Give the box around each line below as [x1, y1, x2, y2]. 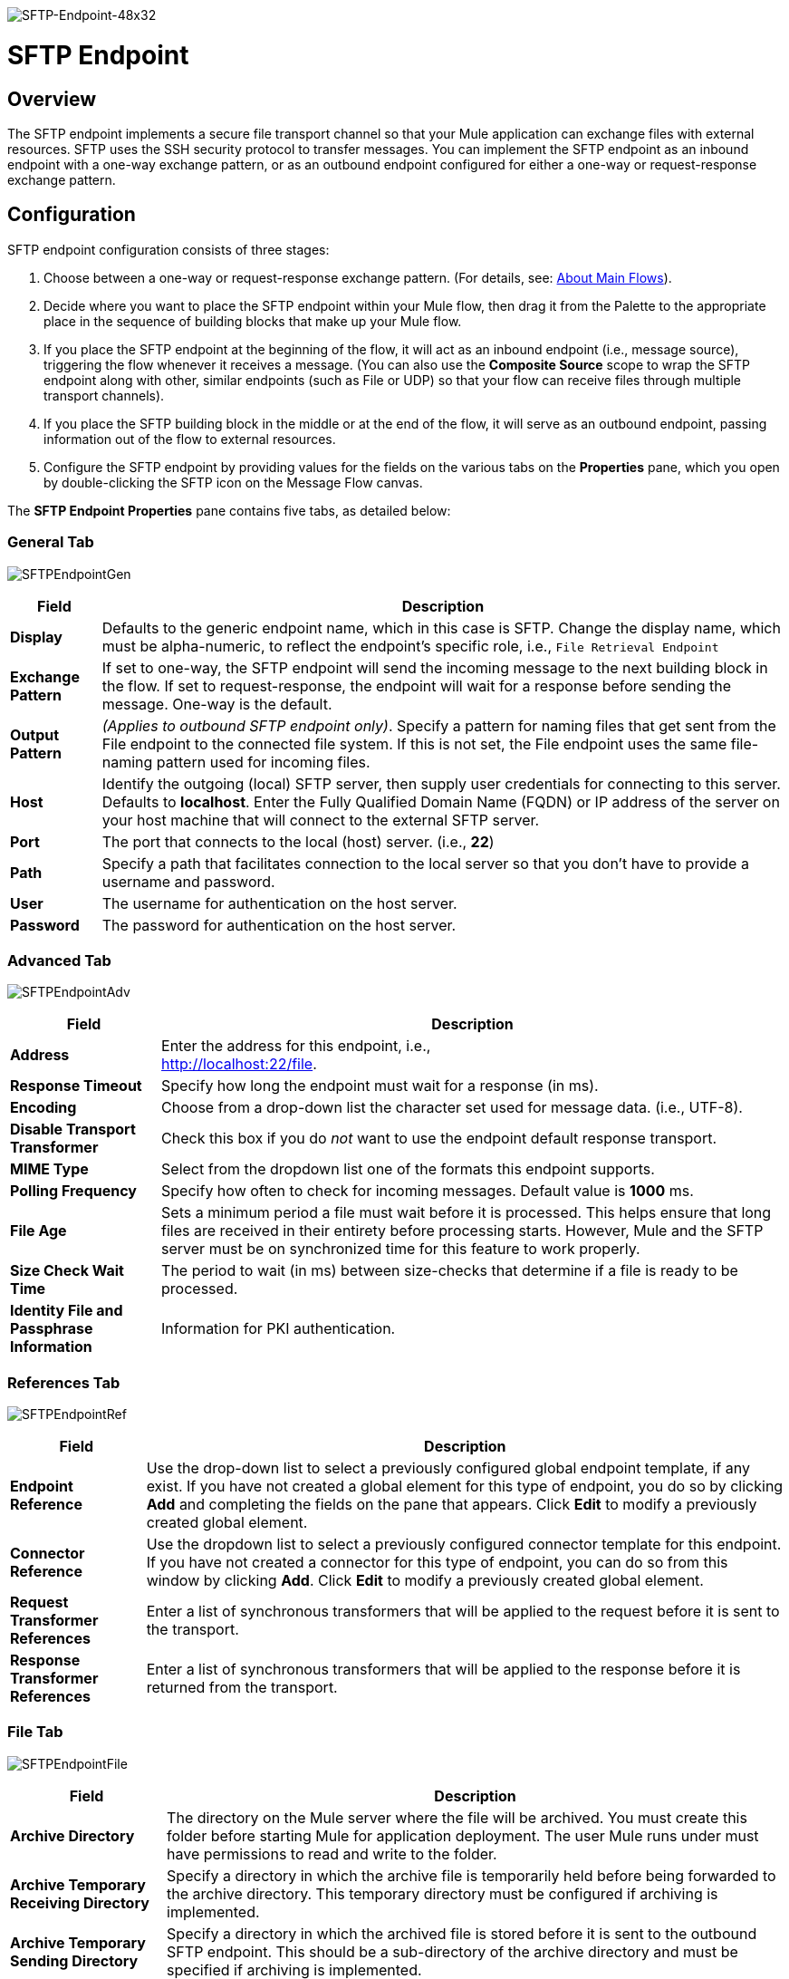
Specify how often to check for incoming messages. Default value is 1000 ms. [161, 1182, 694, 1201]
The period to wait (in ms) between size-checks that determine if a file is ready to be [161, 1261, 738, 1280]
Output [10, 725, 60, 744]
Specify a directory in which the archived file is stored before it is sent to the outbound [167, 1924, 757, 1943]
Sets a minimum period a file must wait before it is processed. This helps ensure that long [161, 1203, 772, 1222]
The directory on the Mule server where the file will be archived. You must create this [167, 1808, 747, 1827]
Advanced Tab [7, 951, 111, 970]
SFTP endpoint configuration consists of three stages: [7, 241, 330, 257]
